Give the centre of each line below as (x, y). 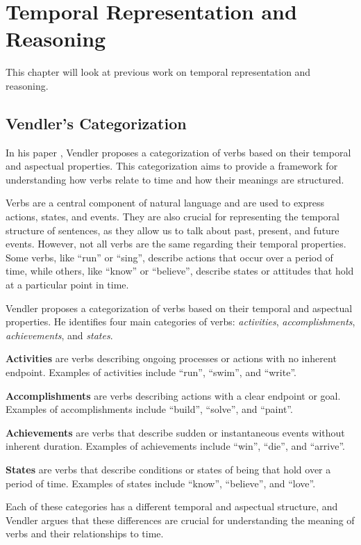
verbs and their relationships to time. (85, 534)
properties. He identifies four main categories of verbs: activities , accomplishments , (180, 322)
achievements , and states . (59, 335)
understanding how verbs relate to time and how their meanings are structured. (175, 179)
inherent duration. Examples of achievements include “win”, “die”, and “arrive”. (175, 446)
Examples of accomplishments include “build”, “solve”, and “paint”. (149, 409)
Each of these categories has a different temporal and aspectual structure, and (172, 506)
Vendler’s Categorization (96, 123)
